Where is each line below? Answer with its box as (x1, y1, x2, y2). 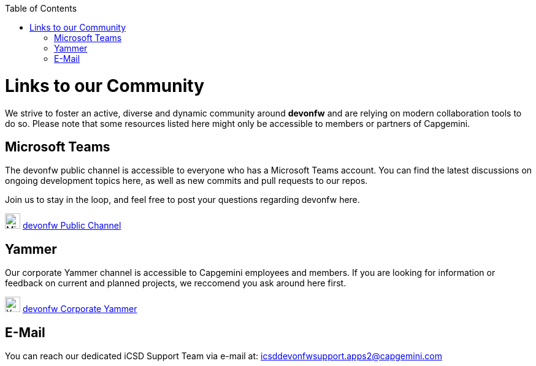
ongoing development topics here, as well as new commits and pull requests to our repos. (5, 175, 368, 186)
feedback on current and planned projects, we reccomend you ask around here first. (5, 278, 346, 289)
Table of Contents (5, 3, 77, 13)
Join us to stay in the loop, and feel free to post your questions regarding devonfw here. (5, 194, 360, 205)
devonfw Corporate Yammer (22, 303, 137, 315)
